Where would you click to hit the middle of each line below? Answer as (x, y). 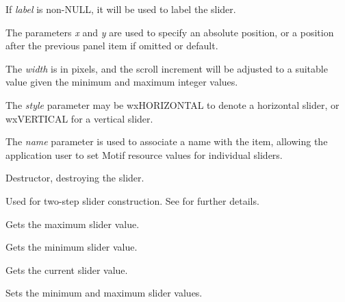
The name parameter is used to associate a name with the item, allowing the (167, 141)
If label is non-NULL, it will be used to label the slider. (121, 9)
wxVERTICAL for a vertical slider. (79, 118)
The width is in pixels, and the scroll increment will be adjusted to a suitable (167, 68)
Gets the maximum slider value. (73, 224)
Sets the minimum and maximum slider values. (104, 293)
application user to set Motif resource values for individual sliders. (144, 154)
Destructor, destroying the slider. (75, 178)
